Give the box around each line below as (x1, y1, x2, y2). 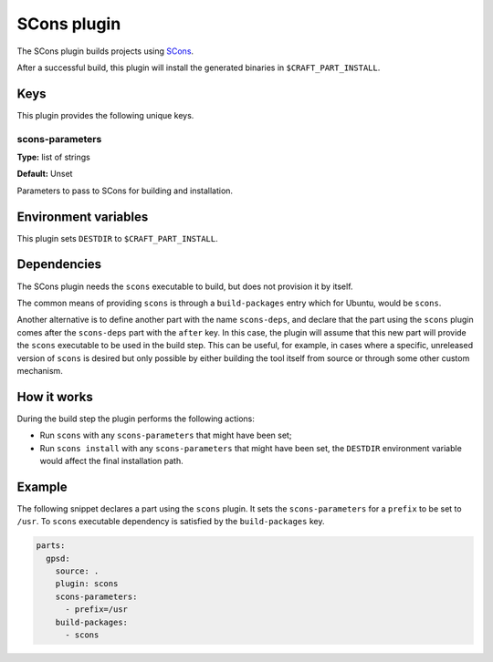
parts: (36, 541, 66, 551)
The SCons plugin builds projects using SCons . (16, 46, 194, 57)
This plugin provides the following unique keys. (16, 109, 194, 120)
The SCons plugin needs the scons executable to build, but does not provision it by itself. (16, 281, 353, 292)
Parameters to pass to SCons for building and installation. (16, 185, 233, 196)
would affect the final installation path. (39, 456, 184, 466)
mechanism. (16, 365, 63, 376)
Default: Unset (16, 169, 73, 180)
